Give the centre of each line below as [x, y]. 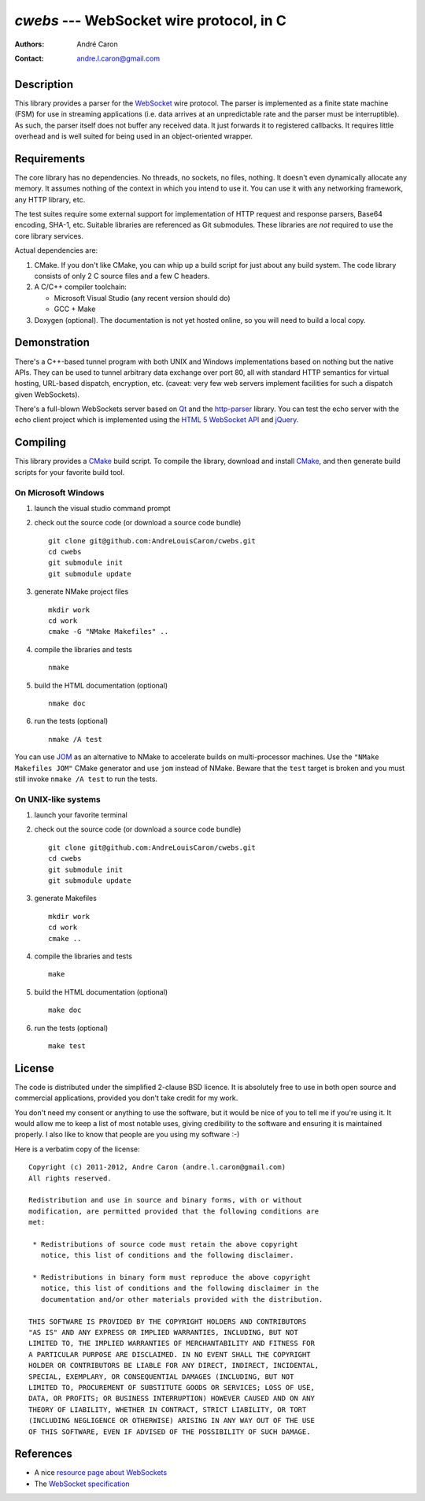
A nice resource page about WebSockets [101, 1473]
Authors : [30, 44]
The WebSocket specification [82, 1484]
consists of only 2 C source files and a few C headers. [122, 276]
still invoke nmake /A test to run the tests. [86, 779]
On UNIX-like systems [58, 799]
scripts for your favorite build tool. [70, 472]
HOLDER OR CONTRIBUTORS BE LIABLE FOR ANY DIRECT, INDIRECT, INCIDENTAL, [174, 1366]
